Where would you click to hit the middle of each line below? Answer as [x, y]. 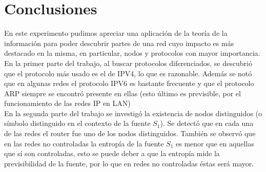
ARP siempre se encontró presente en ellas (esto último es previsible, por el [122, 93]
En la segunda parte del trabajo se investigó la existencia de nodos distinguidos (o [133, 113]
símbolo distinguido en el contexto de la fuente [77, 123]
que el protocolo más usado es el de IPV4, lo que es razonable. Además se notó [128, 73]
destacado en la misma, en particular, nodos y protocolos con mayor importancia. [132, 53]
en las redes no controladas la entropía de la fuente [84, 143]
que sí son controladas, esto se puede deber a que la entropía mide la [112, 153]
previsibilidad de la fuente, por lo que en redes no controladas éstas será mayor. [129, 163]
